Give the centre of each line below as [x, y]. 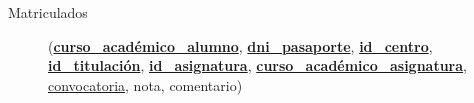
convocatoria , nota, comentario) [145, 84]
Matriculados [48, 12]
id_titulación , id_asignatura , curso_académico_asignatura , [257, 65]
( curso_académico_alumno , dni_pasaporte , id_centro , [240, 45]
